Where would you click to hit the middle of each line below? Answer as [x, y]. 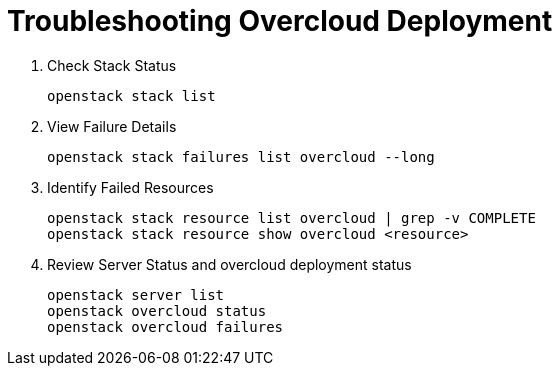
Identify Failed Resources [130, 187]
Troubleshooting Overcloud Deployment [280, 21]
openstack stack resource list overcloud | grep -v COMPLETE [291, 217]
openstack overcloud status [157, 310]
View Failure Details [112, 126]
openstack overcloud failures [165, 326]
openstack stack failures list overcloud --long [241, 156]
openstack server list [136, 294]
